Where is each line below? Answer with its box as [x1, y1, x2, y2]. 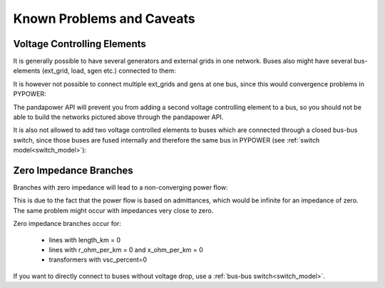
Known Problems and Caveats [13, 11, 195, 26]
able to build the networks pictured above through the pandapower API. [13, 113, 224, 121]
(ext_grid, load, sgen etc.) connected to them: [41, 66, 176, 75]
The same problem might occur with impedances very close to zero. [13, 206, 214, 215]
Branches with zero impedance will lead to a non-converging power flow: [13, 183, 228, 192]
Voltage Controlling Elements [13, 38, 146, 50]
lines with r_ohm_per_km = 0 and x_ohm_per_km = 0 [48, 246, 203, 254]
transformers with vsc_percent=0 [48, 255, 148, 264]
